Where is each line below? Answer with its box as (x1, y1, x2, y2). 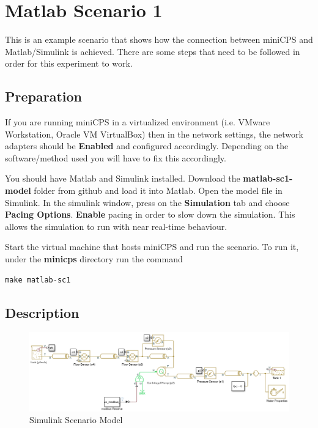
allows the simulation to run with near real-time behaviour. (5, 220, 227, 232)
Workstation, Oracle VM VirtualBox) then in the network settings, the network (5, 127, 303, 140)
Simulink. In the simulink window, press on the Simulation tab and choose (5, 196, 290, 208)
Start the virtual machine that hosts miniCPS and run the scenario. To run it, (5, 240, 299, 253)
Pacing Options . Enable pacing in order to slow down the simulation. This (5, 208, 295, 221)
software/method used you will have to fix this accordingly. (5, 151, 226, 164)
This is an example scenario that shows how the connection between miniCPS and (5, 33, 313, 46)
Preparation (5, 87, 82, 106)
